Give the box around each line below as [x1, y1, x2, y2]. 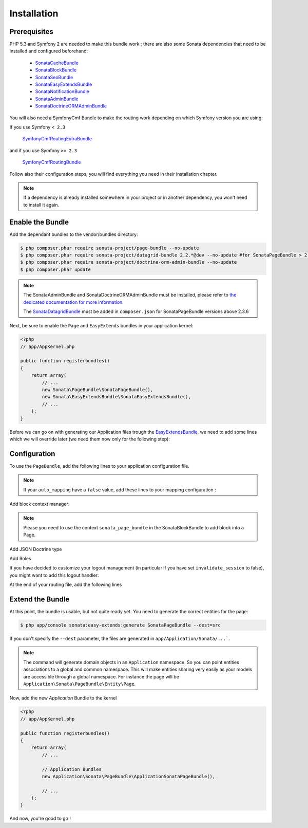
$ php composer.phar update [20, 266, 91, 272]
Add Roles [9, 556, 31, 561]
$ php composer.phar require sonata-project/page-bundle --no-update [20, 245, 199, 251]
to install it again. [23, 201, 59, 208]
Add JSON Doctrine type [9, 546, 62, 552]
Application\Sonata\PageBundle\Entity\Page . [23, 681, 136, 687]
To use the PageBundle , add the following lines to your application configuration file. [9, 463, 190, 469]
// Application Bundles [42, 766, 102, 772]
